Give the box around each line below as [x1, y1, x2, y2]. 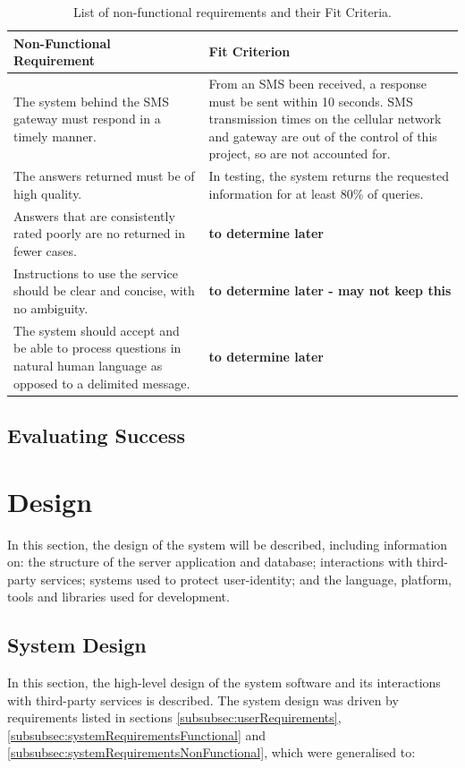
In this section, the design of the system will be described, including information [7, 534, 448, 553]
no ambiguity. [13, 298, 89, 317]
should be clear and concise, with [13, 281, 195, 300]
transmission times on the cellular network [208, 109, 442, 128]
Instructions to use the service [13, 263, 178, 282]
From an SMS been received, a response [208, 74, 427, 93]
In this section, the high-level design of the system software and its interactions [7, 673, 441, 692]
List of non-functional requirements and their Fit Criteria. [73, 3, 392, 21]
